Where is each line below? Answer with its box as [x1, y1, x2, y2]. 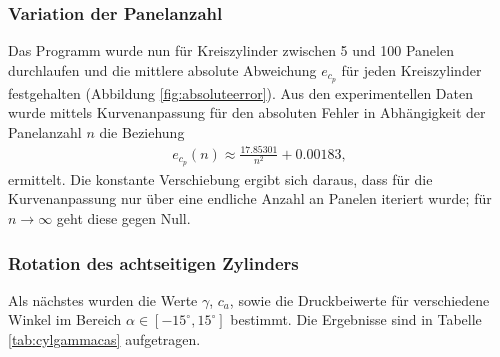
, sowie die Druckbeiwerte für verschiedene [229, 289, 490, 310]
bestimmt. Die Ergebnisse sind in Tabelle [230, 309, 482, 330]
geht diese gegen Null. [56, 208, 191, 229]
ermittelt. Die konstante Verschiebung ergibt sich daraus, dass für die [8, 168, 433, 189]
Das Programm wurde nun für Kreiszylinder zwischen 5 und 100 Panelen [8, 40, 454, 61]
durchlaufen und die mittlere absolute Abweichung [8, 59, 317, 80]
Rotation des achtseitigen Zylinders [8, 250, 299, 275]
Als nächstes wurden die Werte [8, 289, 198, 310]
